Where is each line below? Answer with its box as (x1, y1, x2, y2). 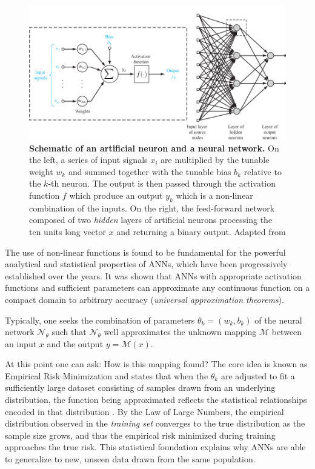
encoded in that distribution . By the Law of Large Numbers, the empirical (5, 405, 284, 417)
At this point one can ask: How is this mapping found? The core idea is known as (5, 358, 308, 370)
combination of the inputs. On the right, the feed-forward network (29, 201, 275, 214)
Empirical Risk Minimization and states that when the (5, 369, 208, 382)
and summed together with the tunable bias (68, 165, 231, 178)
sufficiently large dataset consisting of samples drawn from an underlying (5, 381, 276, 394)
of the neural (254, 313, 302, 326)
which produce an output (69, 188, 163, 201)
